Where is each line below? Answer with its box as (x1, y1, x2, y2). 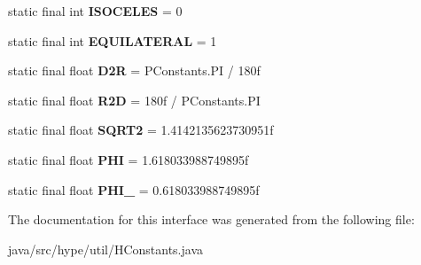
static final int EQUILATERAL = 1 (8, 31, 217, 50)
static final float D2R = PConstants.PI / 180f (8, 61, 261, 80)
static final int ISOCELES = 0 (8, 2, 183, 19)
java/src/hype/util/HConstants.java (8, 239, 204, 258)
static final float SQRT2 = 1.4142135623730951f (8, 121, 274, 139)
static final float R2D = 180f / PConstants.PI (8, 90, 261, 109)
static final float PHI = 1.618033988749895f (8, 150, 249, 168)
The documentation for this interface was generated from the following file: (8, 210, 415, 229)
